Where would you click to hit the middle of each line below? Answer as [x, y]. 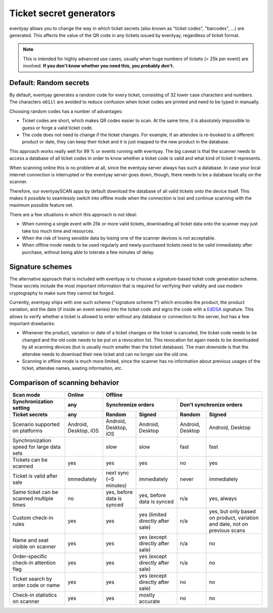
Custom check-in [33, 518]
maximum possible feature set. [41, 205]
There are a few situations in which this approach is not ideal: [73, 214]
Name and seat [31, 541]
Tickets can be [30, 460]
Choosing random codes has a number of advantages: [66, 111]
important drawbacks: [32, 324]
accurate [149, 601]
